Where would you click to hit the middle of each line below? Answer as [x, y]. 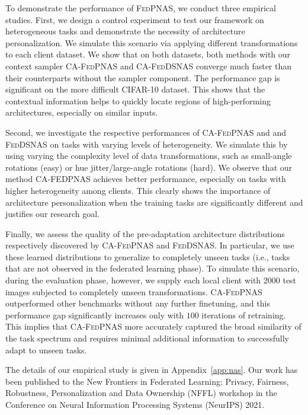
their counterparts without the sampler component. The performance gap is [143, 77]
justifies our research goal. [53, 214]
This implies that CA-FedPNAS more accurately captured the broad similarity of [153, 326]
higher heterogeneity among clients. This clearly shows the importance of [138, 190]
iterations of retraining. [244, 315]
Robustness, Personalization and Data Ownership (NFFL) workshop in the [141, 393]
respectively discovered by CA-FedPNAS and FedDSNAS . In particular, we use [150, 245]
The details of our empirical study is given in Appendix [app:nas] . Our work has [152, 370]
